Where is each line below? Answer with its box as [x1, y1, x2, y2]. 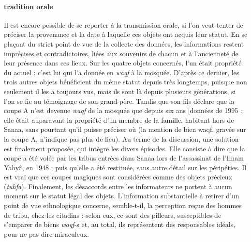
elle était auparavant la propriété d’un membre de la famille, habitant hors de [4, 114, 234, 125]
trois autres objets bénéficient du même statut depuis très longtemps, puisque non [4, 77, 247, 87]
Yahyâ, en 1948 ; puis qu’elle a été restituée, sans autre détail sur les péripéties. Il [4, 162, 247, 172]
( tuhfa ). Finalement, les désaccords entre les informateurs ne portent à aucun [4, 181, 232, 191]
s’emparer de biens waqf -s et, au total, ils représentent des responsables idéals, [4, 219, 236, 229]
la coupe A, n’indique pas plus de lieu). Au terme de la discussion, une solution [4, 133, 239, 144]
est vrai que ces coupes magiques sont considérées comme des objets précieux [4, 172, 233, 182]
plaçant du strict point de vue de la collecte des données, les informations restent [4, 38, 244, 48]
